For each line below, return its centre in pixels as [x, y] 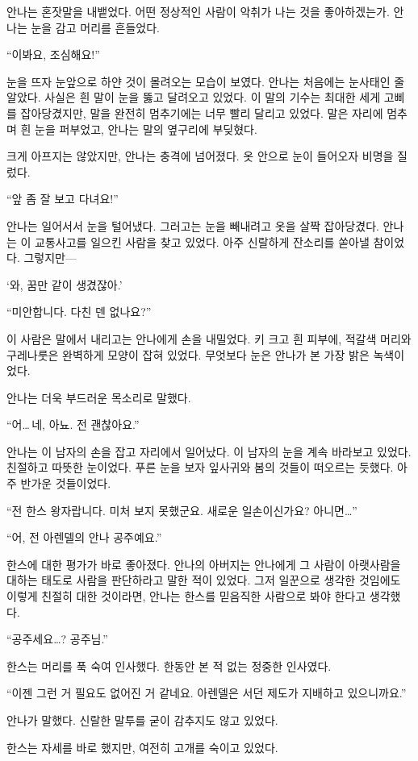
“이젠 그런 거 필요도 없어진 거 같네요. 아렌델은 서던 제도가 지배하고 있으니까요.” [207, 693]
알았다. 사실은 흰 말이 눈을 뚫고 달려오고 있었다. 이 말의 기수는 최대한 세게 [194, 97]
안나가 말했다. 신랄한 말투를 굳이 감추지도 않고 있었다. [142, 720]
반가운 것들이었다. [66, 483]
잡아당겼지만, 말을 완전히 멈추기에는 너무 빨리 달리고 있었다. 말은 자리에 [202, 112]
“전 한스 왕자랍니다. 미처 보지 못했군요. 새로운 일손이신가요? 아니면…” [182, 510]
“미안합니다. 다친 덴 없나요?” [79, 312]
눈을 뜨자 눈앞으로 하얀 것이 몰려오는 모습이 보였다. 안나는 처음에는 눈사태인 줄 [206, 81]
